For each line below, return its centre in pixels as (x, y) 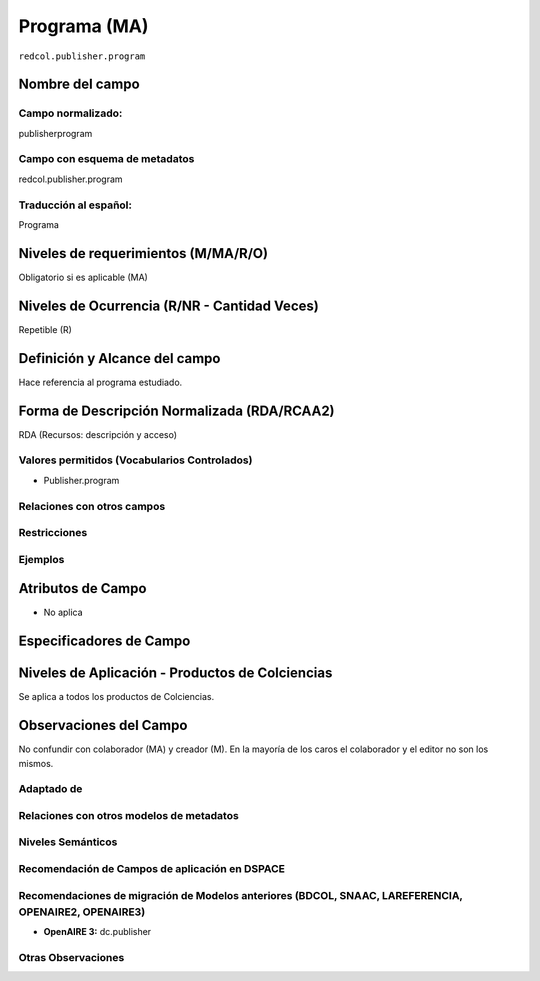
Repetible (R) (45, 329)
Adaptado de (50, 789)
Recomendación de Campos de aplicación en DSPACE (151, 869)
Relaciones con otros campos (92, 506)
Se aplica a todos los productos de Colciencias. (116, 697)
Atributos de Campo (82, 588)
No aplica (63, 612)
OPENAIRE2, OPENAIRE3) (82, 912)
